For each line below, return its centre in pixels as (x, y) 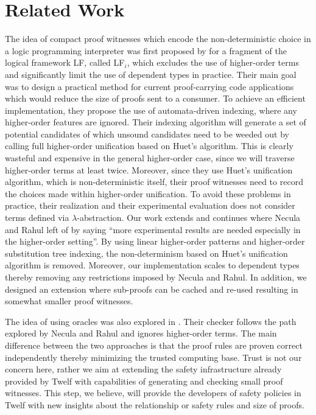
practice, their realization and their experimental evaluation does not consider (150, 205)
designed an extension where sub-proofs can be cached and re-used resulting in (152, 289)
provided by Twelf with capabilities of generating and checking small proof (144, 381)
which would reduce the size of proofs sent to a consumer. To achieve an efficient (155, 98)
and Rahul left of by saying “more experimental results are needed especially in (153, 229)
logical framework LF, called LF (65, 62)
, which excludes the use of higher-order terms (213, 62)
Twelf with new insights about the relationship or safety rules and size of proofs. (155, 404)
